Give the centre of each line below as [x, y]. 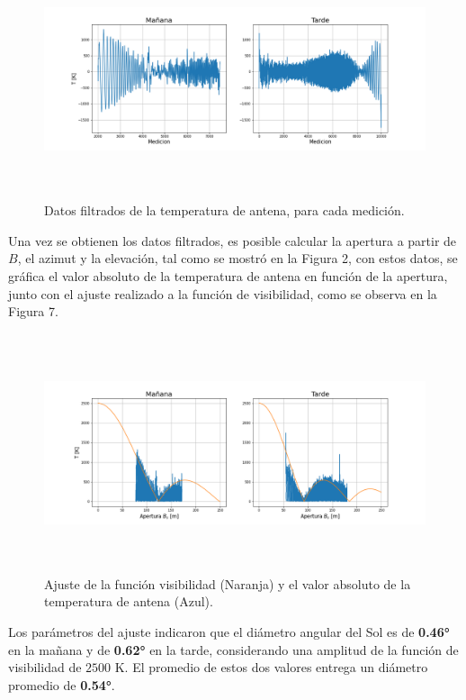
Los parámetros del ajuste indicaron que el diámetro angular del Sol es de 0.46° [229, 632]
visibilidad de [45, 667]
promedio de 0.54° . [62, 684]
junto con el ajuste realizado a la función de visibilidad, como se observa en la [223, 293]
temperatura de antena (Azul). [129, 601]
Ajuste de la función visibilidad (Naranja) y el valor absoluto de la [228, 583]
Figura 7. [33, 311]
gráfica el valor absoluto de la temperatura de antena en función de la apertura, [228, 275]
